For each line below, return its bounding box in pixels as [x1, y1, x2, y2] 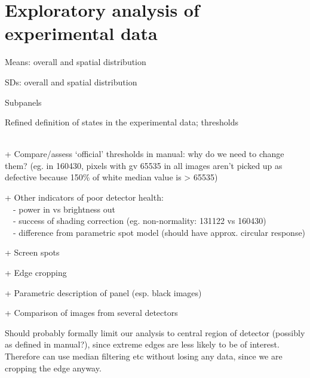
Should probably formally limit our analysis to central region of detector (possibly [5, 326, 305, 339]
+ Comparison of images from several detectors [5, 306, 178, 319]
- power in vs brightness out [13, 202, 116, 215]
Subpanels [5, 96, 42, 108]
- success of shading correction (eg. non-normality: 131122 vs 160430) [13, 214, 266, 227]
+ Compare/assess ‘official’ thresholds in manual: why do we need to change [5, 147, 284, 160]
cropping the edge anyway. [5, 361, 102, 374]
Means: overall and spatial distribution [5, 56, 146, 68]
